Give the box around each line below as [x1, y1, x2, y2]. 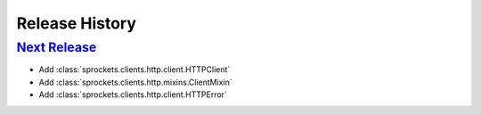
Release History [16, 13, 137, 33]
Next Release [16, 39, 97, 55]
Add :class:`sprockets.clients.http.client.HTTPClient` [38, 64, 231, 75]
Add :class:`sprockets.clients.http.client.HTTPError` [38, 89, 227, 100]
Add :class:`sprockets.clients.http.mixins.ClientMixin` [38, 77, 232, 87]
